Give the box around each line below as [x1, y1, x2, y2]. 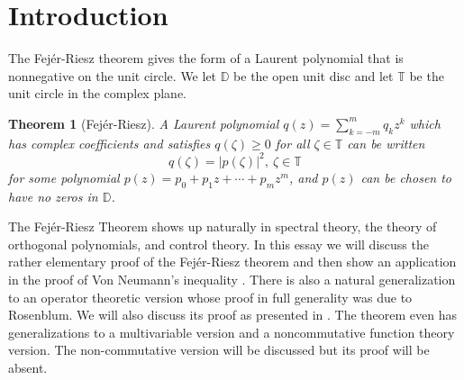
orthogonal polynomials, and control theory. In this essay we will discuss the [8, 234, 429, 253]
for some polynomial [8, 167, 120, 186]
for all [275, 133, 310, 152]
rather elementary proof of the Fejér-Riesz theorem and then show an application [8, 252, 457, 271]
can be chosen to [360, 167, 452, 186]
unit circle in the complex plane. [8, 84, 187, 103]
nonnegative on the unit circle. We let [8, 66, 217, 85]
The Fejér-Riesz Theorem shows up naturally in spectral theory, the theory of [8, 217, 437, 236]
